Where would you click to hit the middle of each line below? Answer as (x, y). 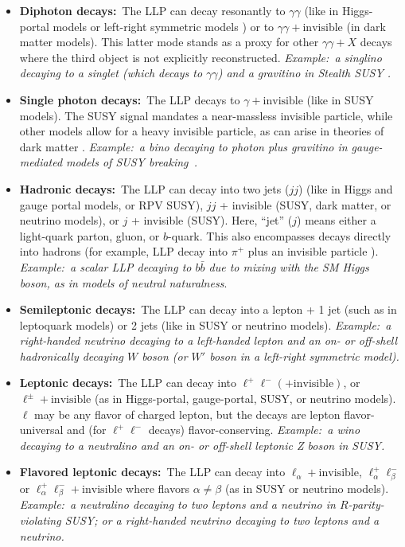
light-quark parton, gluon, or (90, 235)
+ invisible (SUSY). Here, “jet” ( (212, 220)
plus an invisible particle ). (313, 251)
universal (41, 430)
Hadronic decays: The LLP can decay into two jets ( (154, 188)
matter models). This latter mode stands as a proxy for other (169, 42)
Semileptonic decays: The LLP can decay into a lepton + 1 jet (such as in (208, 309)
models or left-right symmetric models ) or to (164, 26)
